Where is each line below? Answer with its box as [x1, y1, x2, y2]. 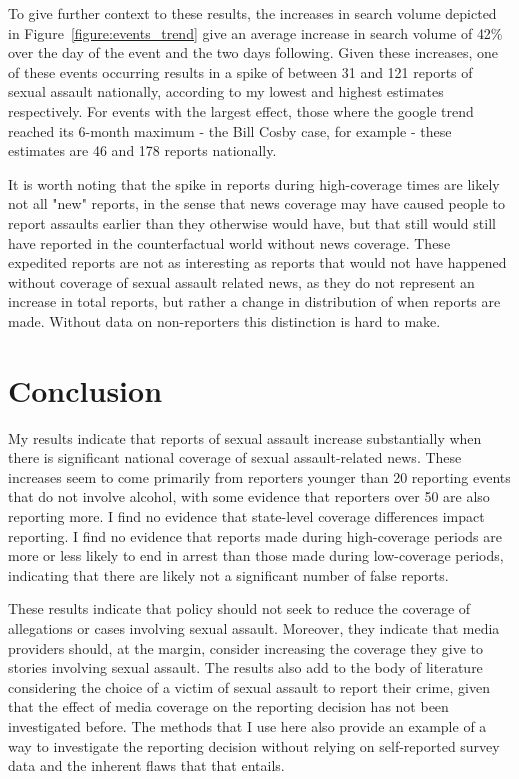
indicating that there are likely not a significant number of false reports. [8, 564, 449, 585]
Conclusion [8, 369, 163, 410]
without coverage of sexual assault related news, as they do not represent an [8, 271, 475, 292]
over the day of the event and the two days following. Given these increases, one [8, 42, 499, 63]
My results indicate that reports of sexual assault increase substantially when [8, 427, 482, 448]
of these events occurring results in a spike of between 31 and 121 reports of [8, 61, 473, 82]
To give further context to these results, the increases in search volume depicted [8, 3, 497, 23]
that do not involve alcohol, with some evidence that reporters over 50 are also [8, 486, 490, 507]
